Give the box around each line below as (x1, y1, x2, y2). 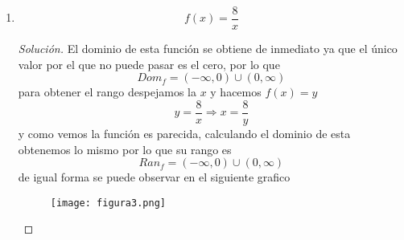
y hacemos (210, 83, 262, 100)
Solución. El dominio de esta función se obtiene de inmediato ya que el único (18, 40, 398, 57)
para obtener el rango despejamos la (18, 83, 196, 100)
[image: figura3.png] (50, 197, 166, 209)
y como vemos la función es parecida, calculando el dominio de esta (18, 124, 351, 141)
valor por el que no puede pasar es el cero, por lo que (18, 55, 280, 72)
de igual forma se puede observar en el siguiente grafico (18, 169, 291, 185)
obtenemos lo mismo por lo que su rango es (18, 140, 232, 157)
